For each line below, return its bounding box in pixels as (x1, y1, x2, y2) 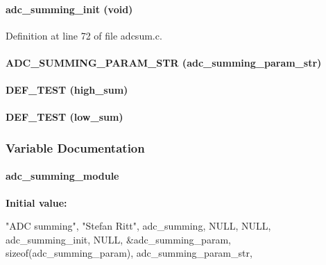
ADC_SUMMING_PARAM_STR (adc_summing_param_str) (6, 55, 322, 69)
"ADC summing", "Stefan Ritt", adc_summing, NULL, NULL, (6, 219, 271, 233)
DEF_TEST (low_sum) (6, 110, 123, 124)
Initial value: (6, 195, 67, 210)
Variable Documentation (6, 139, 145, 156)
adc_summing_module (6, 169, 119, 183)
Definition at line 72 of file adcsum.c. (6, 28, 162, 42)
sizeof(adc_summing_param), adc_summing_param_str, (6, 246, 252, 260)
